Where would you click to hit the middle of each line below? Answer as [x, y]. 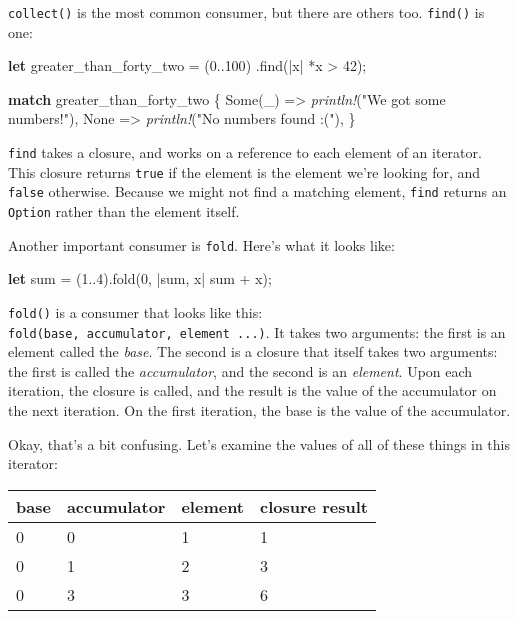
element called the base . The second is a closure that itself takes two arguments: [253, 351]
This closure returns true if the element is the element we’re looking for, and [244, 171]
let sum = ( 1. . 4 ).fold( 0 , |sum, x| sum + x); [140, 278]
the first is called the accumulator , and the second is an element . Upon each [240, 370]
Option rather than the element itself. [124, 211]
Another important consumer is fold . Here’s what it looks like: [201, 244]
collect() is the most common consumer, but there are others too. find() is [246, 12]
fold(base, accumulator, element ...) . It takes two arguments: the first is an [257, 331]
